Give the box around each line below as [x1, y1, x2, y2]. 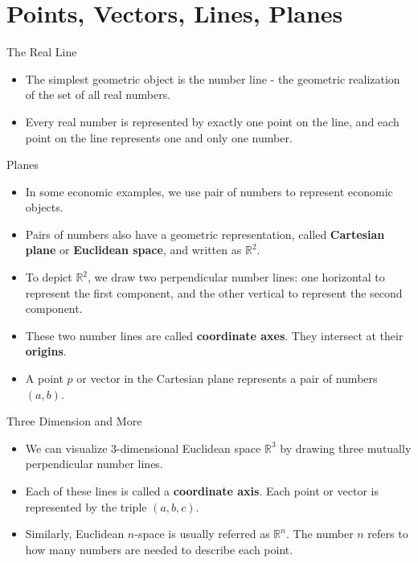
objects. [25, 199, 64, 216]
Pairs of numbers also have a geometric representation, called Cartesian [25, 225, 385, 242]
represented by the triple [25, 498, 147, 515]
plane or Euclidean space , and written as [25, 241, 242, 258]
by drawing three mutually [280, 439, 412, 456]
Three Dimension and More [6, 413, 142, 429]
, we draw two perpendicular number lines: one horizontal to [88, 269, 385, 286]
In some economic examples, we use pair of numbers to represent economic [25, 183, 393, 199]
